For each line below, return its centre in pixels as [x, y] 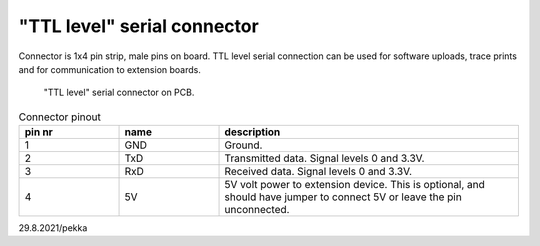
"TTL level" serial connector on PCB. [119, 92]
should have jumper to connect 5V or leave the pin [343, 197]
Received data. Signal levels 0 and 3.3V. [318, 172]
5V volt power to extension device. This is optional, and [354, 185]
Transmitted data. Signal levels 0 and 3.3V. [324, 158]
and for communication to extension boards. [110, 69]
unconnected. [257, 210]
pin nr [39, 132]
